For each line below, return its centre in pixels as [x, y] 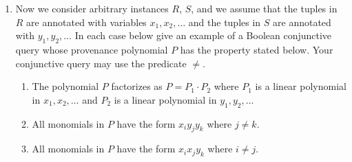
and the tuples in [225, 22]
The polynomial [65, 86]
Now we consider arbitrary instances [92, 8]
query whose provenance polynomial [92, 49]
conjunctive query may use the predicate [101, 63]
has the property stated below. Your [257, 49]
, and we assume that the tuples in [264, 8]
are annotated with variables [86, 22]
